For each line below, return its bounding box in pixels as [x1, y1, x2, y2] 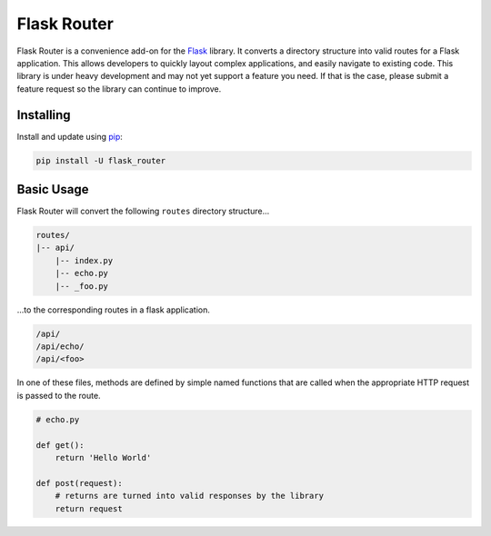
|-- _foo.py [55, 281, 109, 291]
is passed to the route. [16, 390, 101, 401]
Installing [16, 107, 72, 123]
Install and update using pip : [16, 131, 123, 142]
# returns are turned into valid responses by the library [55, 491, 325, 501]
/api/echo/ [35, 342, 85, 352]
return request [55, 503, 123, 513]
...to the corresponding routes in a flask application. [16, 304, 211, 315]
